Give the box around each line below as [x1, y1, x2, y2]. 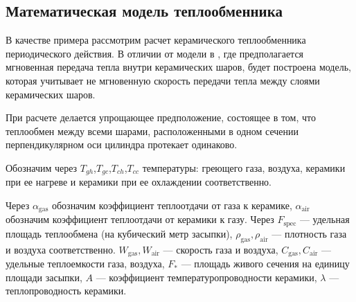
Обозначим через [6, 160, 78, 175]
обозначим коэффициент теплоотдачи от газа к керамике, [51, 198, 292, 212]
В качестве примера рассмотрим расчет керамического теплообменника [6, 33, 306, 47]
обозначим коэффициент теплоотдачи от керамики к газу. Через [6, 212, 274, 226]
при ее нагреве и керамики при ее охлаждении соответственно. [6, 175, 272, 189]
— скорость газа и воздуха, [163, 242, 278, 256]
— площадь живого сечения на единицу [181, 256, 350, 271]
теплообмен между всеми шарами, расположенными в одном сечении [6, 123, 299, 138]
